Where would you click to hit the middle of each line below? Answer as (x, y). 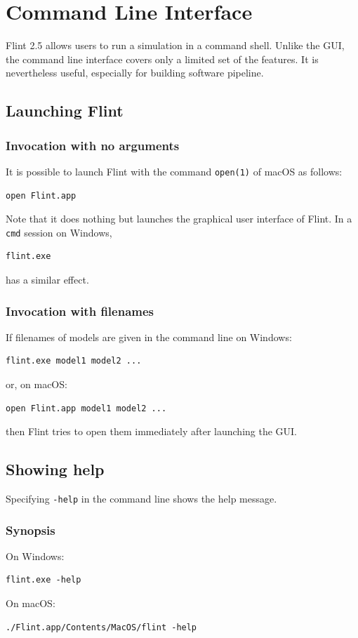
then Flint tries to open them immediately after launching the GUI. (152, 431)
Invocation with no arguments (93, 145)
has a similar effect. (47, 279)
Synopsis (31, 530)
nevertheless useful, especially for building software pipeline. (135, 73)
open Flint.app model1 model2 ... (86, 408)
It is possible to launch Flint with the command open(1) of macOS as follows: (174, 171)
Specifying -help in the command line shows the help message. (141, 498)
